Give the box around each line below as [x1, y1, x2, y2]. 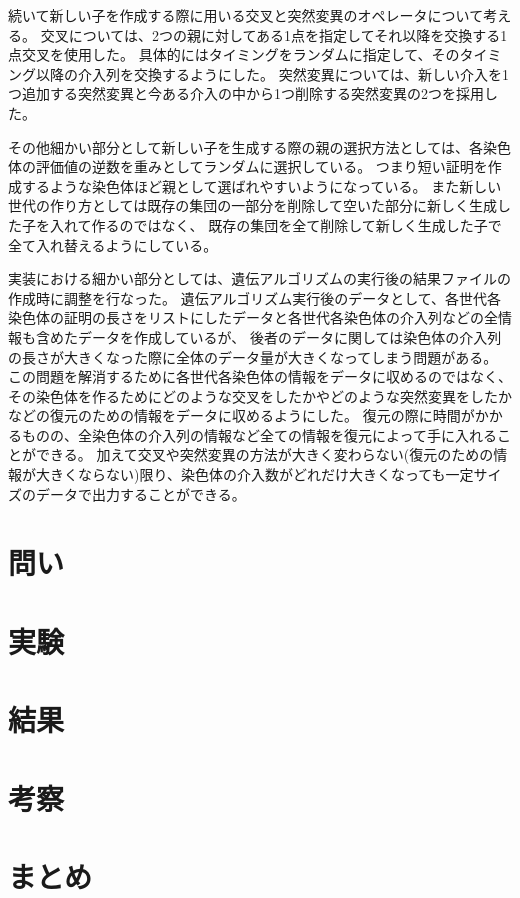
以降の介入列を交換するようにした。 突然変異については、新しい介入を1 [35, 63, 509, 84]
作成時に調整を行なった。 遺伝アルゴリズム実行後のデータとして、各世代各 [8, 287, 502, 308]
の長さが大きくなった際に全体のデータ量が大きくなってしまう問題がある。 [8, 346, 498, 367]
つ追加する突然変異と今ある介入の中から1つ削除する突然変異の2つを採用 [8, 83, 484, 104]
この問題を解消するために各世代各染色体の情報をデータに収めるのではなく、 [8, 366, 512, 387]
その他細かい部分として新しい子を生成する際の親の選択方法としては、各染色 [8, 136, 511, 157]
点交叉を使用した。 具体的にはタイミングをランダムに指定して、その [8, 44, 460, 65]
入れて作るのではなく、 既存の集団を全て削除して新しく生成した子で [49, 214, 502, 235]
